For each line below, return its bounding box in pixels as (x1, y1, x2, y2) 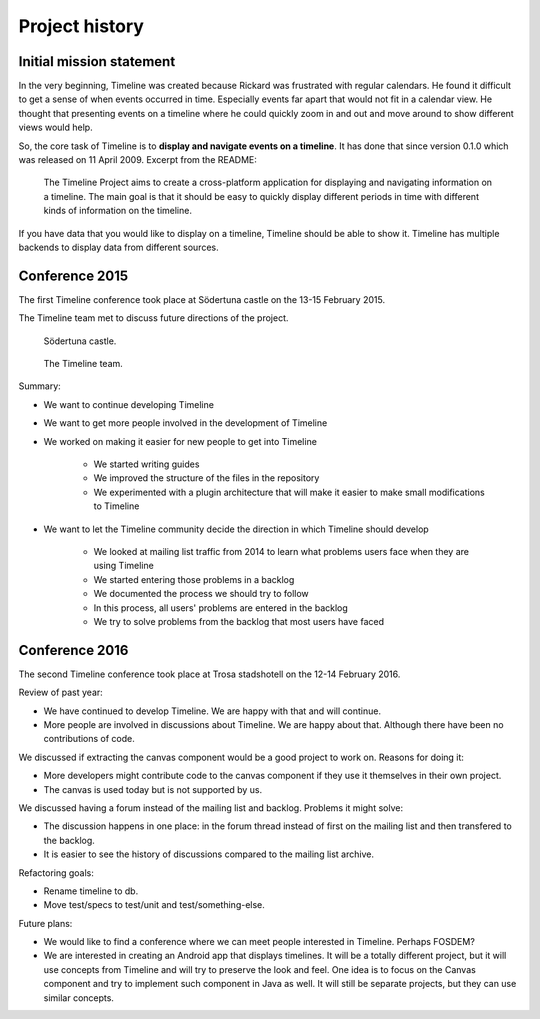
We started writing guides (93, 458, 200, 470)
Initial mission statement (18, 53, 176, 70)
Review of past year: (18, 686, 104, 699)
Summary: (18, 380, 62, 392)
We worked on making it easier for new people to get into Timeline (43, 435, 317, 447)
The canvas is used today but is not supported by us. (43, 783, 263, 795)
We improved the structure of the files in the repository (93, 472, 320, 484)
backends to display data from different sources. (18, 241, 219, 253)
